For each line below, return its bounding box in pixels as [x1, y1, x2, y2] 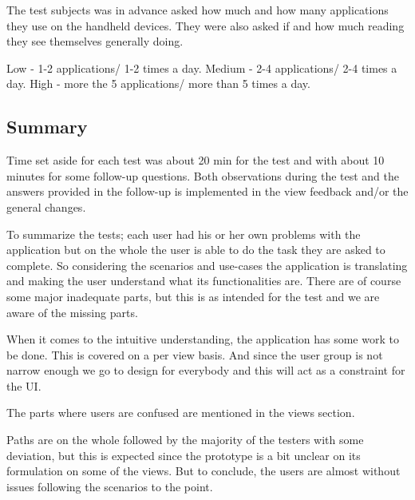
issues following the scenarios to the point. [6, 478, 213, 494]
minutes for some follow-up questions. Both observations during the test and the [6, 167, 400, 184]
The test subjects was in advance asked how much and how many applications [6, 2, 389, 18]
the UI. [6, 377, 41, 394]
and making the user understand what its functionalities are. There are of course [6, 272, 401, 289]
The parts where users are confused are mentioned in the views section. [6, 404, 355, 421]
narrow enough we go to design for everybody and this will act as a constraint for [6, 362, 405, 379]
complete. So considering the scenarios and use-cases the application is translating [6, 256, 408, 273]
